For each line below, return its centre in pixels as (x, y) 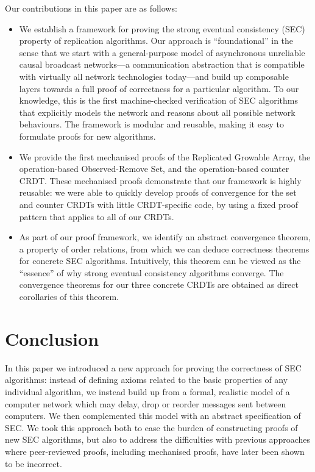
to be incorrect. (34, 463)
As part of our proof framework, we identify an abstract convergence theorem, (165, 237)
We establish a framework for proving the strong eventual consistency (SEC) (162, 28)
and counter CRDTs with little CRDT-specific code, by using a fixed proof (159, 204)
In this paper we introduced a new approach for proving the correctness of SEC (153, 367)
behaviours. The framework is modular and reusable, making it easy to (151, 124)
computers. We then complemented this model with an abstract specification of (153, 416)
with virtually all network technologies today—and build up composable (154, 76)
